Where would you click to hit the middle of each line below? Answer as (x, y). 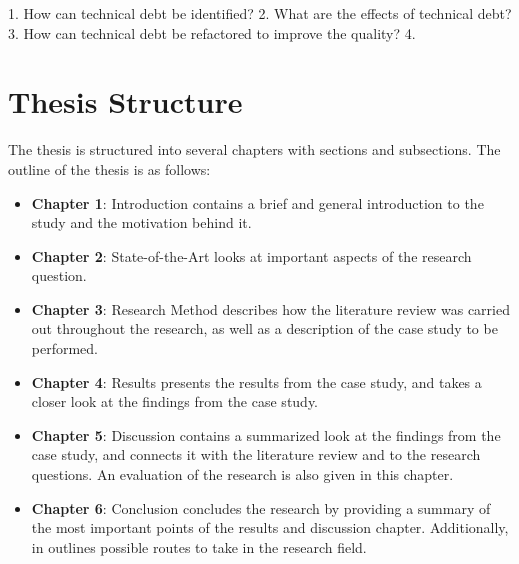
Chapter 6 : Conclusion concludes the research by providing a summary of (261, 507)
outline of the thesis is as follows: (109, 168)
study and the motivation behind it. (141, 222)
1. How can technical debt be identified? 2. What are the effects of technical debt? (260, 13)
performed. (65, 348)
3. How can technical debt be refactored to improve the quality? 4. (212, 32)
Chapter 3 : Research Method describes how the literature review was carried (270, 308)
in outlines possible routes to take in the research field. (199, 546)
